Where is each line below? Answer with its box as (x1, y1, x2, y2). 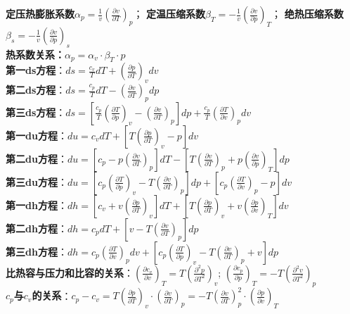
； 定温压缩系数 (133, 6, 206, 20)
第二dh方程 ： (6, 220, 67, 235)
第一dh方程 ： (6, 197, 67, 212)
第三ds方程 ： (6, 104, 66, 119)
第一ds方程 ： (6, 63, 66, 77)
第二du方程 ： (6, 151, 67, 165)
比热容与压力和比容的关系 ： (6, 265, 134, 280)
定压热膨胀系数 (6, 6, 74, 20)
